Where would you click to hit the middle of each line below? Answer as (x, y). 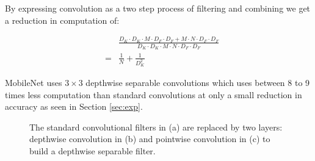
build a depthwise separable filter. (92, 150)
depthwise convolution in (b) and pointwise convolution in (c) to (150, 139)
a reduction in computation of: (62, 20)
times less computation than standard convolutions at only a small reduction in (154, 94)
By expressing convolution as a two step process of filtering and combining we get (158, 8)
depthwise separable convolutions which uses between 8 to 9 (198, 82)
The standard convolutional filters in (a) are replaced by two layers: (156, 127)
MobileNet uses (34, 82)
